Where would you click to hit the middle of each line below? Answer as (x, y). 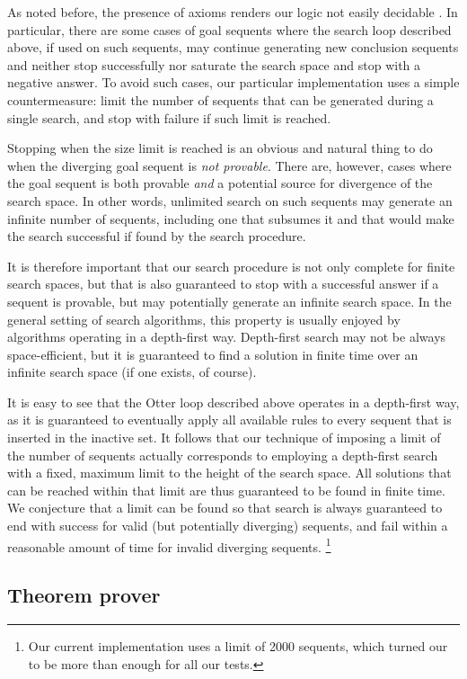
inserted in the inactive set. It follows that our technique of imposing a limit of (224, 438)
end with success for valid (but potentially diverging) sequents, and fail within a (228, 526)
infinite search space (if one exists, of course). (132, 372)
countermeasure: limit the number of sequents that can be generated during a (220, 99)
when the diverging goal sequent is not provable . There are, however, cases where (229, 165)
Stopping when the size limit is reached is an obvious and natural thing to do (220, 148)
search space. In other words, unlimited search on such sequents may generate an (230, 200)
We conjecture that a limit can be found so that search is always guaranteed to (225, 508)
